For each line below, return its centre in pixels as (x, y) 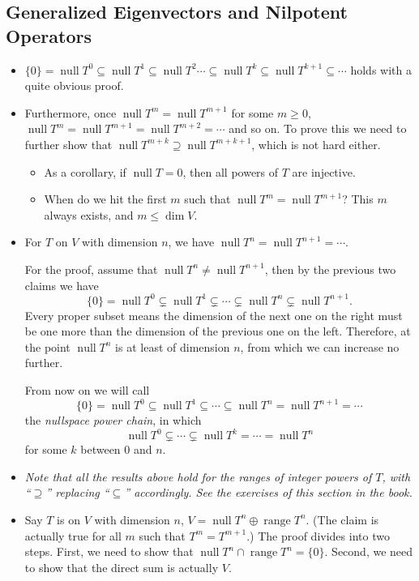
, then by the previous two (330, 269)
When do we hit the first (105, 199)
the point (47, 346)
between (100, 449)
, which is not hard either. (316, 144)
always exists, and (89, 214)
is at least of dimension (173, 346)
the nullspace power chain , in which (113, 420)
